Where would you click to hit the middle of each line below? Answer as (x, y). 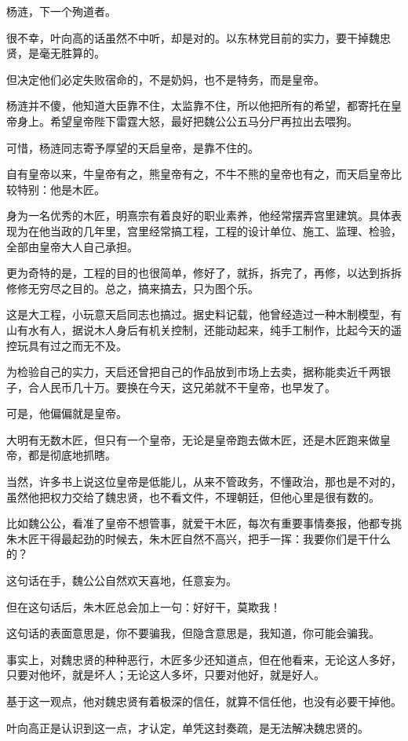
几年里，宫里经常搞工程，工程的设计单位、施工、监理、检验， (242, 230)
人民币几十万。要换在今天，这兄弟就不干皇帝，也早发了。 (187, 387)
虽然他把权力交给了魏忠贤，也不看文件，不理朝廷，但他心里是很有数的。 (193, 496)
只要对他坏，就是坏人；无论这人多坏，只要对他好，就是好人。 (166, 675)
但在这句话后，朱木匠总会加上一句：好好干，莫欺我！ (144, 606)
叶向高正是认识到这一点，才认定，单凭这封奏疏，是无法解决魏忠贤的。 (188, 727)
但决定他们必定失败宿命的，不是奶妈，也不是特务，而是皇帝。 (166, 79)
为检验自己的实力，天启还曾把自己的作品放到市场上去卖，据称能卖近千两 (193, 372)
